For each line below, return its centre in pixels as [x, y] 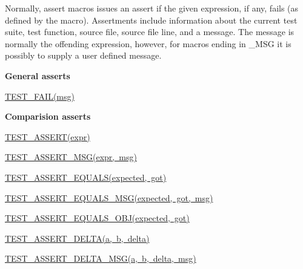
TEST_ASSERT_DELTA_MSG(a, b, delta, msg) [101, 258]
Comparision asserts [48, 116]
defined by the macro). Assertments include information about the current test [151, 20]
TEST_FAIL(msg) [40, 96]
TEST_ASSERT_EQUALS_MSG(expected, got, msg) [109, 197]
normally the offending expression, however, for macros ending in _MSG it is [148, 43]
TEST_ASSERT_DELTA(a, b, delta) [77, 238]
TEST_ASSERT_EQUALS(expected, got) [86, 177]
